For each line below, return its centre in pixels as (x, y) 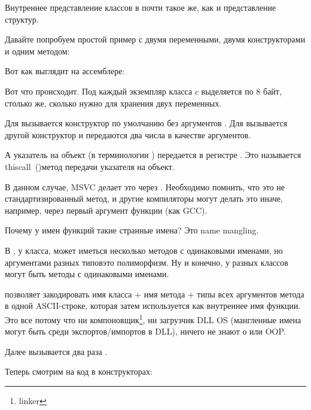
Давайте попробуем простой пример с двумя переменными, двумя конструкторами (155, 39)
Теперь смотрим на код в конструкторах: (79, 371)
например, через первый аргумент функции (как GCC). (106, 210)
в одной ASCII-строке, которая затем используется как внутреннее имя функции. (153, 306)
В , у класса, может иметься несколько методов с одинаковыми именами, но (144, 250)
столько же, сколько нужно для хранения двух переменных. (113, 103)
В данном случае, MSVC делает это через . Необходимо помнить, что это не (145, 186)
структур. (22, 19)
